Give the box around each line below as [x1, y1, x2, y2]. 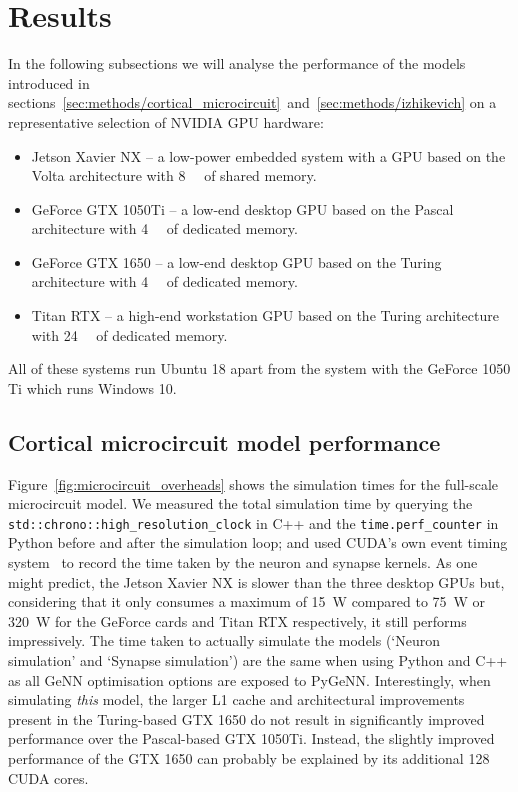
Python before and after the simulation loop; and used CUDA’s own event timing [8, 532, 508, 553]
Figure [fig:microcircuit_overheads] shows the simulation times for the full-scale [8, 473, 499, 494]
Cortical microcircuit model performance [8, 426, 441, 457]
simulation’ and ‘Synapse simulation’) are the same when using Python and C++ [8, 650, 508, 671]
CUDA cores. [8, 767, 89, 788]
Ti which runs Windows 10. [8, 377, 177, 398]
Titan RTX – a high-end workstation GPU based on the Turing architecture [31, 305, 499, 326]
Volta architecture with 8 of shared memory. [31, 165, 317, 186]
